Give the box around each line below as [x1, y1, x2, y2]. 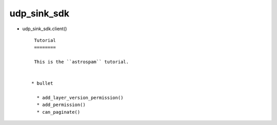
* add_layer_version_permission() [36, 95, 124, 101]
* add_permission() [36, 102, 86, 108]
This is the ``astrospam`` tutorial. [34, 59, 129, 65]
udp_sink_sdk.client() [22, 26, 67, 32]
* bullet [31, 80, 53, 87]
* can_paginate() [36, 109, 81, 115]
